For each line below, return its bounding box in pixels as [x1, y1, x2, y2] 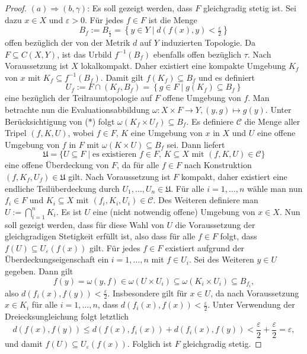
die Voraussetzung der [175, 218, 255, 230]
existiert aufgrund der [165, 241, 245, 254]
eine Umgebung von [130, 127, 203, 139]
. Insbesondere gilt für [107, 286, 187, 299]
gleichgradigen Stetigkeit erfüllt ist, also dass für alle [5, 230, 196, 242]
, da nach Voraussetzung [210, 286, 299, 299]
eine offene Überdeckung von [5, 159, 109, 171]
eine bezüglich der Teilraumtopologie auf [5, 91, 152, 104]
